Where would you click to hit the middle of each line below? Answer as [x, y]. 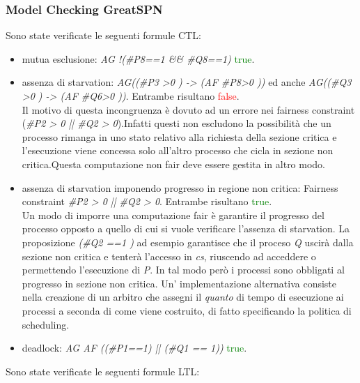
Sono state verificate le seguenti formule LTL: [103, 371]
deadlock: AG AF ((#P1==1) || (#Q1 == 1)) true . [134, 348]
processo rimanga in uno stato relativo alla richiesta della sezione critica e [179, 136]
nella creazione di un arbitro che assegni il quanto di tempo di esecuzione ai [183, 297]
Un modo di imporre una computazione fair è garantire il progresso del [173, 215]
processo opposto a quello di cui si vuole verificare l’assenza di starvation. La [186, 228]
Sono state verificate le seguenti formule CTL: [103, 35]
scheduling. [46, 324]
